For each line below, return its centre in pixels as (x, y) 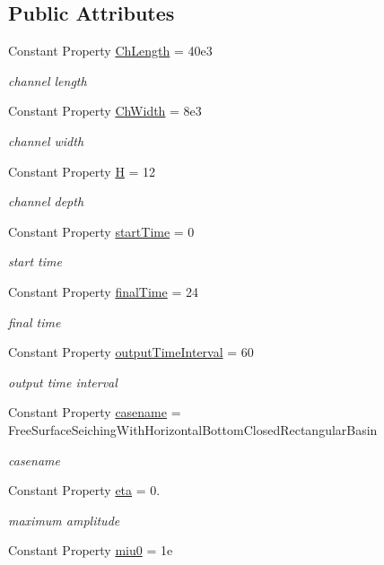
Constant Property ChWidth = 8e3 (105, 111)
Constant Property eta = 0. (84, 490)
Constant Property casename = (95, 412)
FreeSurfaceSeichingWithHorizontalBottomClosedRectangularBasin (193, 429)
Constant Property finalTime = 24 (103, 291)
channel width (46, 140)
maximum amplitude (64, 520)
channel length (48, 80)
